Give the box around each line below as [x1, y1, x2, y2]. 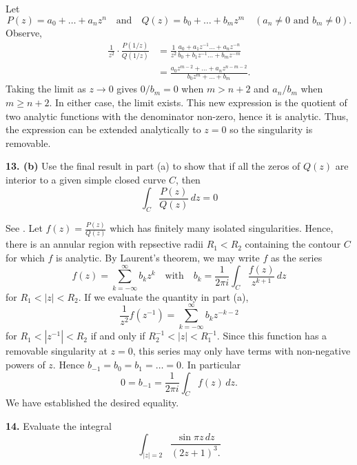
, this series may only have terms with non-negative [132, 344, 351, 358]
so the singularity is [229, 122, 313, 137]
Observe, [6, 25, 43, 39]
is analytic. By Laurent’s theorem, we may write [56, 250, 260, 265]
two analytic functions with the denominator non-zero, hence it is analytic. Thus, [6, 108, 349, 123]
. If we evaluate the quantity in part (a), [78, 289, 249, 304]
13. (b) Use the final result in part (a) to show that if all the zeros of [6, 159, 300, 173]
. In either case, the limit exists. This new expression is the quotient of [49, 95, 347, 109]
